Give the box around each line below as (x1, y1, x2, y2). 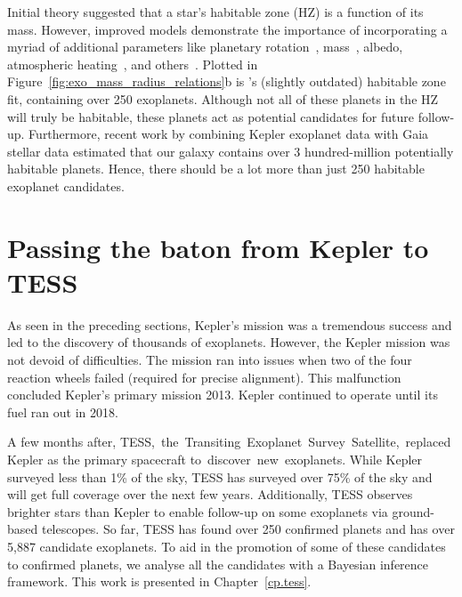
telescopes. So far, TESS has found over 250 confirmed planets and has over (41, 520, 455, 538)
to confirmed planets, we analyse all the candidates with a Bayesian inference (7, 554, 429, 573)
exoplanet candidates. (7, 176, 125, 195)
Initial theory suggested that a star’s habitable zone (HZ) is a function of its (7, 3, 424, 20)
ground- (392, 502, 435, 520)
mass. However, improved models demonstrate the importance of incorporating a (7, 20, 448, 38)
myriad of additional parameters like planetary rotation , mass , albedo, (7, 37, 403, 56)
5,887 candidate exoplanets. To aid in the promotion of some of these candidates (7, 536, 446, 555)
